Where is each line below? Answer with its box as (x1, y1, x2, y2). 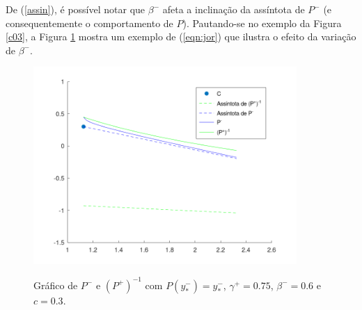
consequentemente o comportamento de (6, 15, 173, 30)
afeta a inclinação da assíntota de (162, 2, 305, 16)
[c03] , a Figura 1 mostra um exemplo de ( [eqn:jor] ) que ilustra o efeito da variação (6, 29, 356, 44)
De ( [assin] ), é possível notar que (6, 2, 145, 16)
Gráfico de (33, 277, 78, 292)
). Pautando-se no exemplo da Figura (182, 15, 342, 30)
